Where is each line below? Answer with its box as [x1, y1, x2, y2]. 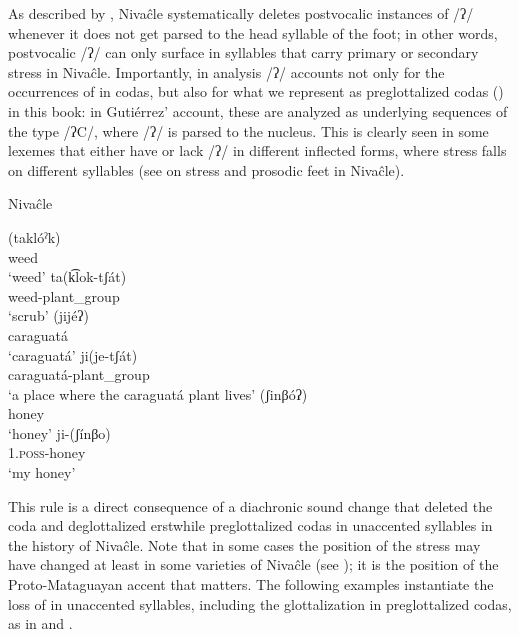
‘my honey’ [8, 462, 76, 483]
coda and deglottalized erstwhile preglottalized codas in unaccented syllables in [8, 515, 493, 536]
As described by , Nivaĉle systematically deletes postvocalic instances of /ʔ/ [8, 3, 474, 23]
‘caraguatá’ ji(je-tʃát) [8, 344, 138, 365]
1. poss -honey [8, 442, 86, 463]
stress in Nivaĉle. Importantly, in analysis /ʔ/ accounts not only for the [8, 61, 445, 82]
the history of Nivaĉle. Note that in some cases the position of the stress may [8, 534, 481, 555]
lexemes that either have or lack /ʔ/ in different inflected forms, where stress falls [8, 140, 507, 161]
